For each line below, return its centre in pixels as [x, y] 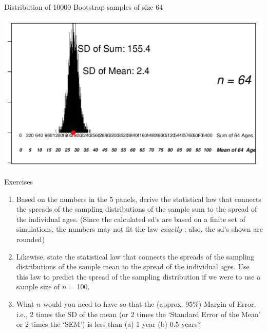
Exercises [18, 182]
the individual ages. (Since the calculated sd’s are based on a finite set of [131, 219]
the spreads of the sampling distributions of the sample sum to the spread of [137, 209]
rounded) [31, 239]
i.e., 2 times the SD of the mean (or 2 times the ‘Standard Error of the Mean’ [138, 314]
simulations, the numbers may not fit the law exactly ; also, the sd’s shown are [139, 229]
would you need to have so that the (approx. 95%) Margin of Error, [150, 304]
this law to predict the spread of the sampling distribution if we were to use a [138, 276]
